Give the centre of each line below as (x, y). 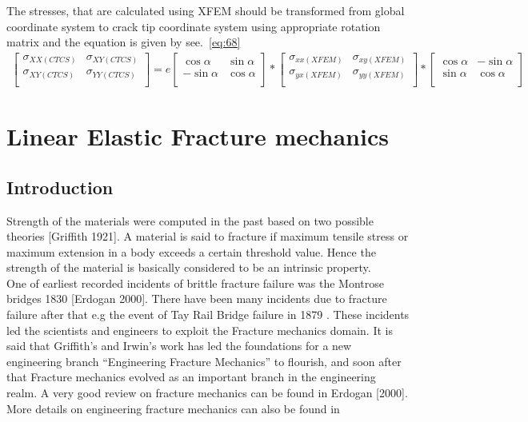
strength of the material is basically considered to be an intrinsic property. (189, 267)
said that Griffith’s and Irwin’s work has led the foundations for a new (179, 346)
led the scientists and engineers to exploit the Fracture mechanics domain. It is (200, 330)
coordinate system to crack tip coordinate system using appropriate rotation (194, 26)
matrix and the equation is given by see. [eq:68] (124, 42)
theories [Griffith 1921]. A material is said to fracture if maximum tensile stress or (208, 236)
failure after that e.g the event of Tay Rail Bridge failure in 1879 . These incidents (208, 315)
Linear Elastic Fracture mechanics (198, 136)
